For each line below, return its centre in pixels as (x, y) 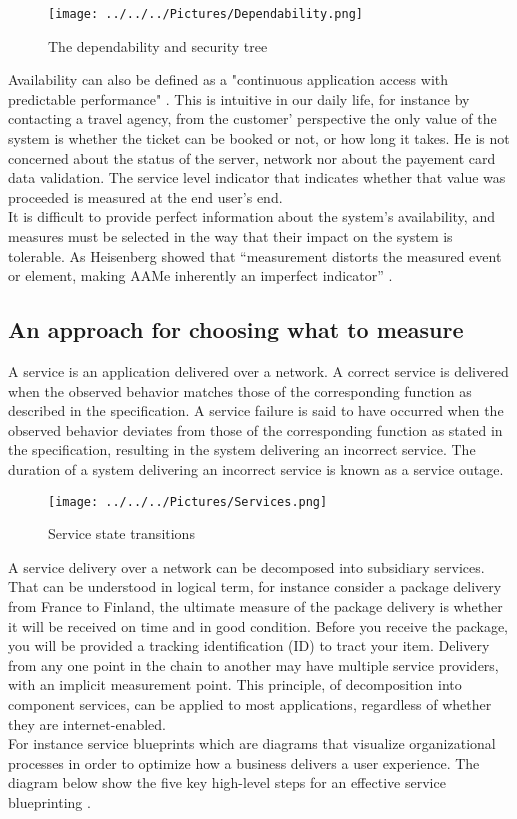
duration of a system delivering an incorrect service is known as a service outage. (256, 468)
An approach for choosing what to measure (236, 329)
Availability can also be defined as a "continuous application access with (228, 79)
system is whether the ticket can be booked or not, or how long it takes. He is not (259, 138)
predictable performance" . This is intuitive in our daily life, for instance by (239, 98)
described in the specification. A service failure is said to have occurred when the (256, 410)
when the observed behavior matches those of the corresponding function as (240, 390)
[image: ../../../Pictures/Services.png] (188, 501)
